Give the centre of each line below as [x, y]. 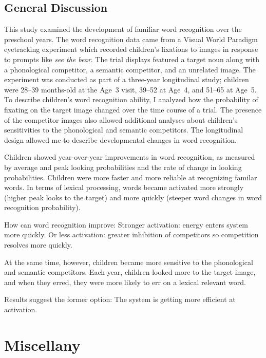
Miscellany [42, 344]
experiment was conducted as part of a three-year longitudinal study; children [127, 79]
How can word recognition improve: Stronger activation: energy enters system [126, 224]
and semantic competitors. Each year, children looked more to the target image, [130, 272]
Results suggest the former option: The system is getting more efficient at [120, 299]
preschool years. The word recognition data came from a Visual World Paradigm [131, 39]
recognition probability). [42, 207]
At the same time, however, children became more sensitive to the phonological [129, 262]
